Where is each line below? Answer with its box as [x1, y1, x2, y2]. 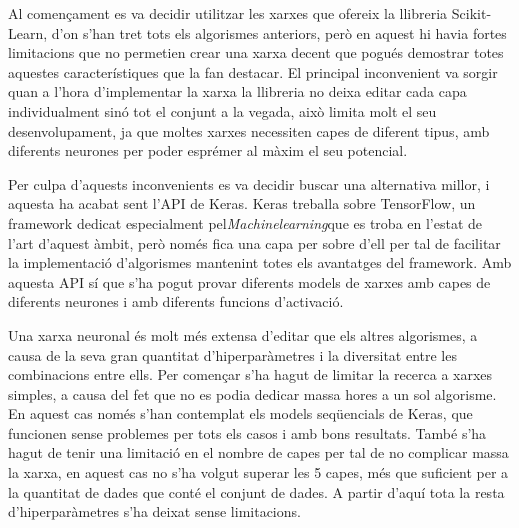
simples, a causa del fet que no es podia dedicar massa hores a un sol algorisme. [8, 383, 497, 404]
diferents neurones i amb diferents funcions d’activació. [8, 291, 344, 312]
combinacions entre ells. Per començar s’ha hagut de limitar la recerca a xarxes [8, 364, 493, 385]
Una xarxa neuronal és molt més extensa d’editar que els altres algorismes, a [8, 324, 478, 345]
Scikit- [451, 3, 492, 23]
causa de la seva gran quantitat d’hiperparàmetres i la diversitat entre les [8, 344, 457, 365]
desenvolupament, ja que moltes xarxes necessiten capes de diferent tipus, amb [8, 120, 490, 141]
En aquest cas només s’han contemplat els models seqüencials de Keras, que [8, 403, 473, 424]
